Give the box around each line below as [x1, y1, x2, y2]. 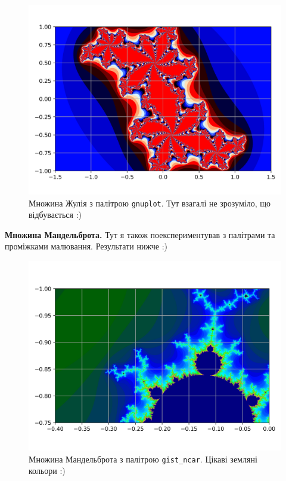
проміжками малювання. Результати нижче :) [5, 240, 168, 252]
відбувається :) [29, 208, 82, 221]
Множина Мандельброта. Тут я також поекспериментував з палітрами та [5, 228, 275, 240]
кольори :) [29, 464, 66, 477]
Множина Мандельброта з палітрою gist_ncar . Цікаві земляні [29, 452, 257, 465]
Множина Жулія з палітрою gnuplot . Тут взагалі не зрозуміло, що [29, 196, 271, 209]
